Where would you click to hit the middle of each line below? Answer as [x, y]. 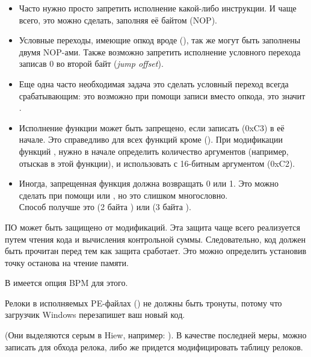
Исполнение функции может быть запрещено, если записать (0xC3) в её [152, 127]
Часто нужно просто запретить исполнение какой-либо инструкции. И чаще [158, 8]
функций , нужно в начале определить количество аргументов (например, [154, 151]
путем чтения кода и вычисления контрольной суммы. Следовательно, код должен [155, 239]
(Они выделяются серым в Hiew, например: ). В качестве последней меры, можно [156, 335]
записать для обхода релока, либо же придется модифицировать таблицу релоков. [154, 346]
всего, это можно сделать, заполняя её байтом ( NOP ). [118, 20]
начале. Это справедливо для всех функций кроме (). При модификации [151, 139]
